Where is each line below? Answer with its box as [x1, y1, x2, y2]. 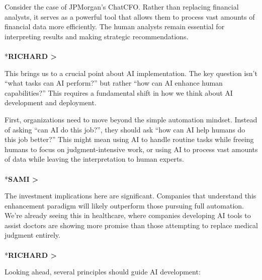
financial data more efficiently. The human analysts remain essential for [5, 21, 225, 32]
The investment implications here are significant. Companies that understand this [5, 190, 256, 201]
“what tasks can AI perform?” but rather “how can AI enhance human [5, 78, 223, 88]
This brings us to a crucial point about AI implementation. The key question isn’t [5, 67, 257, 78]
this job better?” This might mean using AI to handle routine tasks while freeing [5, 134, 254, 145]
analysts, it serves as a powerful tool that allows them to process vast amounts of [5, 11, 255, 22]
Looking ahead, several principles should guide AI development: [5, 266, 201, 277]
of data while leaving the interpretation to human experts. [5, 154, 184, 164]
